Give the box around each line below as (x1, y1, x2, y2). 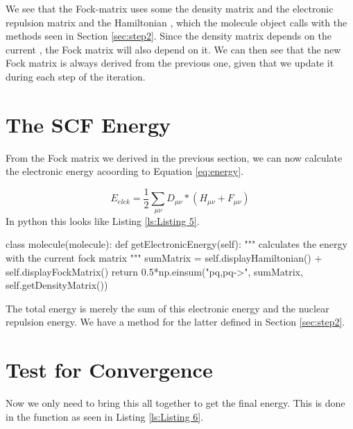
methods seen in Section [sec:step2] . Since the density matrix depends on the (6, 28, 332, 43)
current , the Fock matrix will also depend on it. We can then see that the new (6, 42, 341, 56)
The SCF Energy (6, 110, 171, 138)
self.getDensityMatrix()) (6, 278, 108, 292)
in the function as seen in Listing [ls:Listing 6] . (6, 409, 204, 423)
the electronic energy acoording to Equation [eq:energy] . (6, 164, 244, 178)
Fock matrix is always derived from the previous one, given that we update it (6, 56, 334, 70)
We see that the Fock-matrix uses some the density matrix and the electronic (6, 1, 334, 15)
